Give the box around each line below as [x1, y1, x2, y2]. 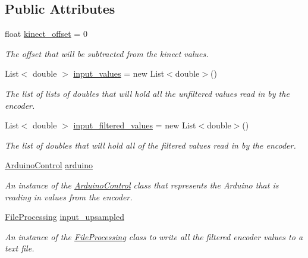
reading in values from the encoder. [5, 190, 133, 203]
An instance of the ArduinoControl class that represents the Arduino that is [5, 178, 279, 191]
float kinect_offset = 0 [5, 27, 87, 40]
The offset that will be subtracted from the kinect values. [5, 47, 209, 59]
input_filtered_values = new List [73, 119, 196, 131]
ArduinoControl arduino [5, 159, 93, 171]
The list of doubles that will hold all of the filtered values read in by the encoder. [5, 139, 296, 151]
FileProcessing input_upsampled [5, 210, 124, 223]
